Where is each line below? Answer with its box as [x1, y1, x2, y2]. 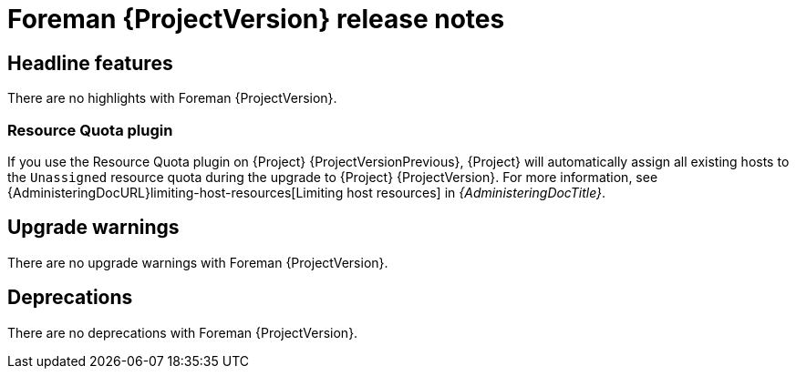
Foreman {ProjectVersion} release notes [7, 4, 505, 35]
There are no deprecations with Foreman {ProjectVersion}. [7, 324, 358, 340]
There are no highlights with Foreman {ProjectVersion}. [7, 90, 337, 107]
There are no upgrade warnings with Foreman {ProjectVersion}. [7, 254, 388, 270]
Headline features [7, 51, 173, 75]
